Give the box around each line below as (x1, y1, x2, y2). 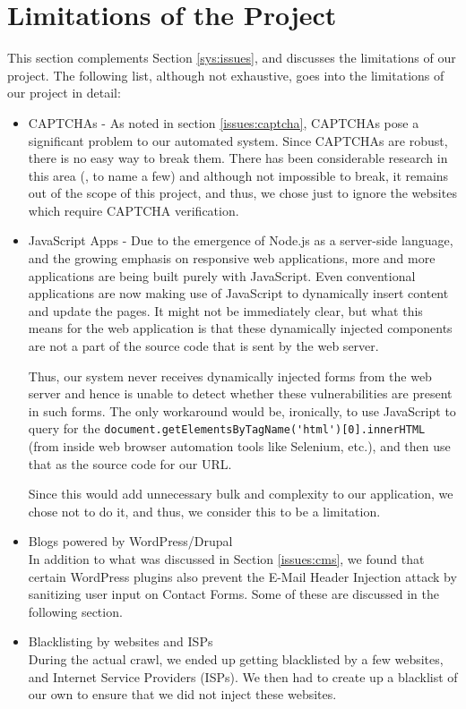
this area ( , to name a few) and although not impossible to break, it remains (28, 166, 449, 184)
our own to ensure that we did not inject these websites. (28, 685, 337, 704)
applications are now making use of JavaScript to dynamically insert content (28, 284, 449, 303)
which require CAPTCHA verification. (28, 201, 239, 219)
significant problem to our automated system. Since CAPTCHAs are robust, (28, 131, 448, 149)
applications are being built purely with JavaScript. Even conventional (28, 266, 416, 285)
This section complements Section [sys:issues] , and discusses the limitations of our (7, 48, 456, 67)
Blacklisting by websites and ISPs (28, 632, 213, 651)
